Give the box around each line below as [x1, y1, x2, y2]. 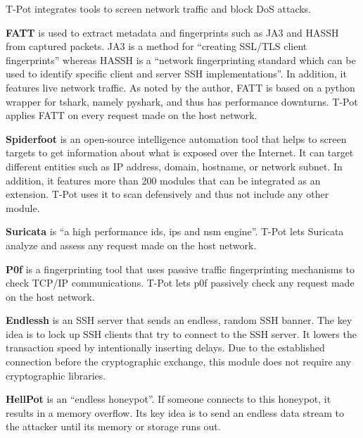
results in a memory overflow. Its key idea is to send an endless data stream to [6, 405, 344, 420]
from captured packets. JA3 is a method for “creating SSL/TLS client [6, 39, 307, 54]
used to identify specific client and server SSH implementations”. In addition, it [6, 66, 347, 81]
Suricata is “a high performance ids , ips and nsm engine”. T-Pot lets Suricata [6, 224, 344, 239]
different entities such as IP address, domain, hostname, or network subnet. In [6, 158, 343, 173]
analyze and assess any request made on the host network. [6, 237, 257, 252]
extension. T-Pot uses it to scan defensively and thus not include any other [6, 187, 329, 201]
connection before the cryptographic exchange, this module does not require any [6, 354, 352, 369]
